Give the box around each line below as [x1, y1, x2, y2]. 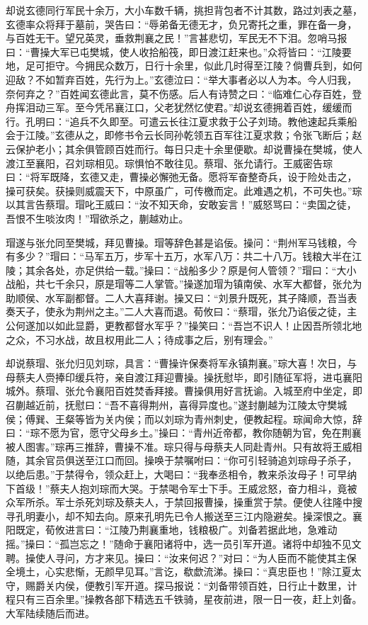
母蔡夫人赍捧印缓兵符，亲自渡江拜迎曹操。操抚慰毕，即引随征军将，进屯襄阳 [6, 369, 362, 384]
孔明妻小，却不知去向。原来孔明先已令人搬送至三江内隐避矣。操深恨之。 [15, 508, 352, 523]
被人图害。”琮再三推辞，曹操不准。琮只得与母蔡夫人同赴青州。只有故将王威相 [6, 439, 362, 454]
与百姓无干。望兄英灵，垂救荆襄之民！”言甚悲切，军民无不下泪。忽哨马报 [6, 30, 347, 45]
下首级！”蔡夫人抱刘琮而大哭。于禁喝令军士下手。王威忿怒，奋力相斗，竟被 [6, 480, 357, 495]
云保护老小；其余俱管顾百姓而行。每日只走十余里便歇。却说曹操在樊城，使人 [6, 141, 362, 156]
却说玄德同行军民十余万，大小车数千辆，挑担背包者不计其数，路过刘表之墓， [6, 3, 362, 17]
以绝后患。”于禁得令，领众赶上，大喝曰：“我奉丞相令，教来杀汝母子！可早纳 [6, 467, 357, 481]
